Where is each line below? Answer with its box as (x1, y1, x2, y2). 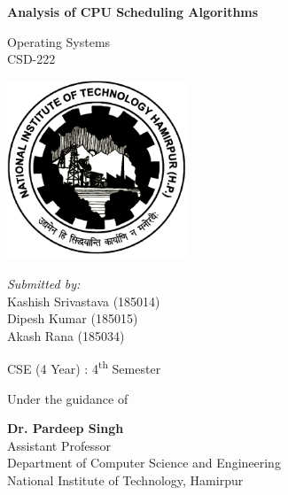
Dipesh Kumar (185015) (7, 309, 138, 328)
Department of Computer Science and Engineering (7, 453, 281, 472)
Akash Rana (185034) (7, 326, 125, 344)
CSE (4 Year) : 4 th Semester (7, 357, 161, 377)
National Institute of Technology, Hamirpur (7, 470, 244, 489)
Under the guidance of (7, 389, 128, 407)
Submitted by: (7, 274, 81, 292)
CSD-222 (7, 50, 56, 68)
